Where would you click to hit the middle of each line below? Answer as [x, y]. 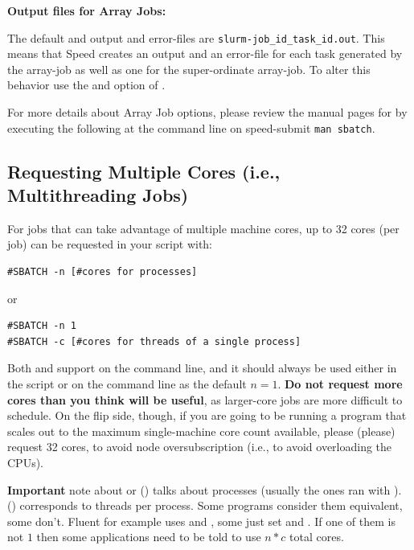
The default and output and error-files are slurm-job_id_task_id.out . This [196, 37]
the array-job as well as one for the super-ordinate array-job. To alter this [189, 69]
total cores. [317, 537]
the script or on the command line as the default [127, 384]
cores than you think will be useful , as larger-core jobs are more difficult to [205, 399]
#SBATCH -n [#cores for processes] [102, 272]
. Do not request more [340, 384]
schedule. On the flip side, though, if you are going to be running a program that [207, 415]
